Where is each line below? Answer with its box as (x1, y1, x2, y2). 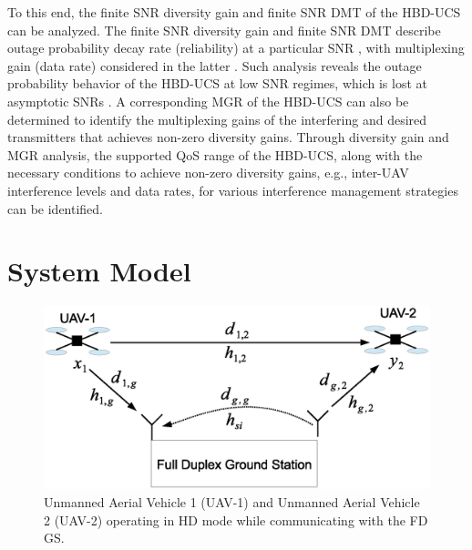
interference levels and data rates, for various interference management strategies (7, 180, 458, 199)
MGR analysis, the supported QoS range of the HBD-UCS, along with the (7, 145, 423, 164)
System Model (7, 252, 191, 290)
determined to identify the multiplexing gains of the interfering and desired (7, 109, 427, 128)
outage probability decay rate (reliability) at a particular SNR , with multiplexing (7, 38, 465, 57)
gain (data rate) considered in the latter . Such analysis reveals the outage (7, 56, 422, 75)
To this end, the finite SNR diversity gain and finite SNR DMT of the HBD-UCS (7, 3, 461, 21)
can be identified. (7, 199, 104, 218)
